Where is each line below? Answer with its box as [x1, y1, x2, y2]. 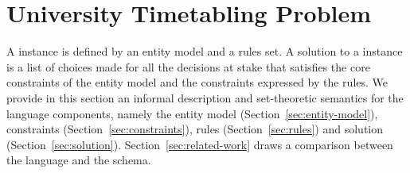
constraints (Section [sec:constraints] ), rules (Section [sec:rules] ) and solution [6, 121, 384, 137]
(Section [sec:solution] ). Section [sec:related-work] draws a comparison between [6, 136, 393, 152]
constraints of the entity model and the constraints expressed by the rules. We [6, 74, 389, 90]
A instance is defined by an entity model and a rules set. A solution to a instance [6, 43, 403, 60]
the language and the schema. [6, 152, 151, 168]
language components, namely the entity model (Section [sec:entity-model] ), [6, 105, 378, 121]
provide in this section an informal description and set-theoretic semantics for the [6, 89, 404, 106]
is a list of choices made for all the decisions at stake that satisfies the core [6, 58, 370, 75]
